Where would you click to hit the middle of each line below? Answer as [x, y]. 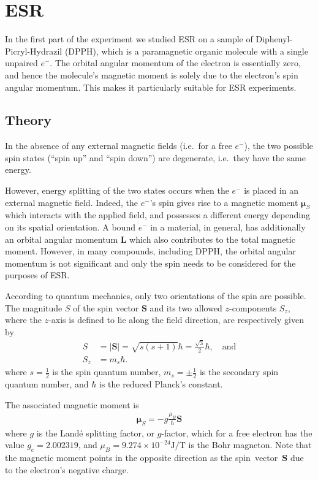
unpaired [21, 63]
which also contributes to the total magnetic [212, 239]
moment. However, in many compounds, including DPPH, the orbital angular [150, 251]
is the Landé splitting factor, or [95, 432]
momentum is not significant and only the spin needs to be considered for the [150, 263]
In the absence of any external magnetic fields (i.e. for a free [119, 146]
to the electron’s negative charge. [67, 469]
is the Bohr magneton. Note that [250, 445]
